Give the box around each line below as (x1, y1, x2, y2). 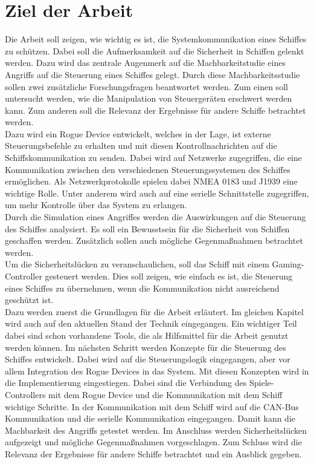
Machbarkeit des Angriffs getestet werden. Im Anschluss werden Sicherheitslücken (5, 423, 307, 436)
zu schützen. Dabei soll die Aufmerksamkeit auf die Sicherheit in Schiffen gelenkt (5, 44, 304, 57)
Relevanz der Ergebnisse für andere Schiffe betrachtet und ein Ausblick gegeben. (5, 447, 302, 460)
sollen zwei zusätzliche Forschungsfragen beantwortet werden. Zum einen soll (5, 80, 288, 93)
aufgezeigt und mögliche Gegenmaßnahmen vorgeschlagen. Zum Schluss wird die (5, 436, 302, 448)
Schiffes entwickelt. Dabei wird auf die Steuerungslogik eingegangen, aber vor (5, 353, 290, 365)
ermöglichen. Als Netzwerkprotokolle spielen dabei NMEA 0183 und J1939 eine (5, 175, 298, 188)
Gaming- (272, 258, 304, 270)
